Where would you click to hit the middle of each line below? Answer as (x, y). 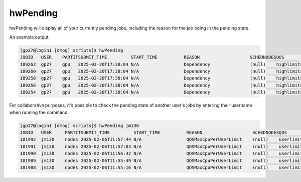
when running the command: (39, 112)
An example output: (30, 37)
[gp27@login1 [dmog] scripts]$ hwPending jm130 (79, 125)
